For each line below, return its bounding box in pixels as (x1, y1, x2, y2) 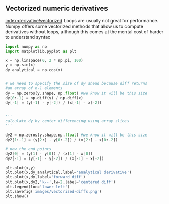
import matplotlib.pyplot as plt (5, 49, 77, 54)
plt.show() (5, 194, 29, 199)
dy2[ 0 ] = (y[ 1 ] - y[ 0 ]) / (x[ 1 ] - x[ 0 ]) (5, 151, 93, 156)
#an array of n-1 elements (5, 86, 63, 91)
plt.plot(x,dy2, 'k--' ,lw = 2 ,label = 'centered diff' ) (5, 179, 116, 185)
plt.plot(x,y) (5, 165, 36, 170)
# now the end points (5, 146, 52, 151)
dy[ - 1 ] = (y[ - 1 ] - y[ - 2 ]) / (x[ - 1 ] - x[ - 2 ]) (5, 100, 102, 105)
